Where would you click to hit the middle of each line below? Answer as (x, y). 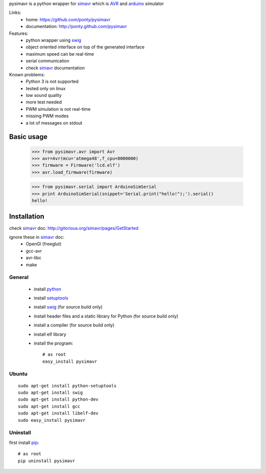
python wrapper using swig (53, 40)
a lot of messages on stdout (54, 123)
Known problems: (27, 74)
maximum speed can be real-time (60, 54)
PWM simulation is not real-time (58, 109)
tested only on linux (46, 88)
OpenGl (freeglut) (44, 244)
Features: (19, 33)
